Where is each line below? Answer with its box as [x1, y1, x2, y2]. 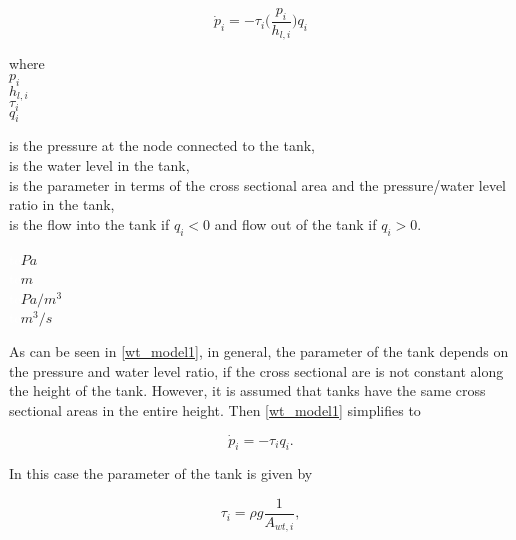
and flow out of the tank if [214, 213, 377, 234]
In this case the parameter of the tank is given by [9, 463, 313, 484]
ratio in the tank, [9, 194, 115, 215]
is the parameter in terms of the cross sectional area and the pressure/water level [9, 174, 506, 195]
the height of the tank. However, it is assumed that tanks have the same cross [9, 380, 486, 401]
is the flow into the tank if [9, 213, 170, 234]
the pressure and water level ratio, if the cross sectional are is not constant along [9, 360, 504, 381]
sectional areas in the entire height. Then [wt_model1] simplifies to [9, 399, 421, 420]
